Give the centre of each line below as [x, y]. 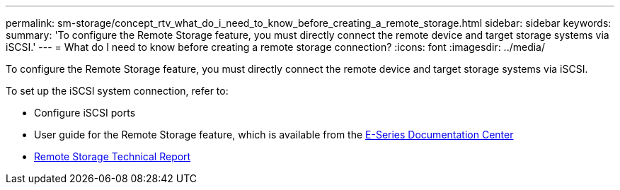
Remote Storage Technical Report [113, 156]
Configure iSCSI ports [85, 113]
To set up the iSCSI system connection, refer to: [117, 91]
